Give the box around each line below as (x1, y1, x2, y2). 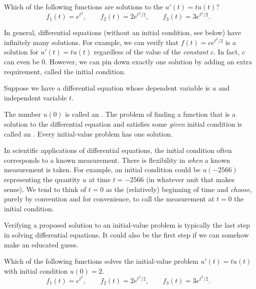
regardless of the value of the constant (94, 47, 209, 57)
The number (4, 109, 41, 119)
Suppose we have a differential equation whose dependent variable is (4, 83, 210, 93)
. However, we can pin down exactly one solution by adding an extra (45, 56, 252, 67)
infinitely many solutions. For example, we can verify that (4, 37, 179, 47)
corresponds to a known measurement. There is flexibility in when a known (4, 154, 230, 165)
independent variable (4, 92, 67, 102)
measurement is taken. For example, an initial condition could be (4, 164, 201, 175)
